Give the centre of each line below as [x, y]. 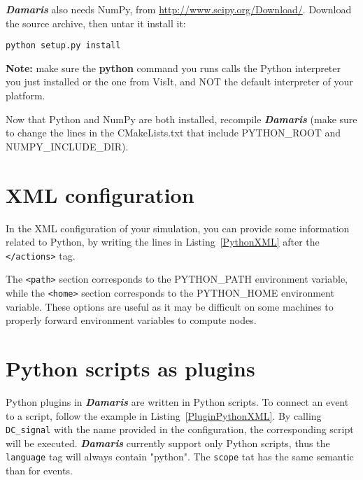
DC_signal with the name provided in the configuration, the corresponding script [180, 429]
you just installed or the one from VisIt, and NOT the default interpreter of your [179, 82]
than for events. [39, 471]
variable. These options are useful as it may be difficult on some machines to [170, 306]
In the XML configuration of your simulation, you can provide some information [178, 228]
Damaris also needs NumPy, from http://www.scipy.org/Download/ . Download [179, 9]
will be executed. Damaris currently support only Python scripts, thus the [168, 443]
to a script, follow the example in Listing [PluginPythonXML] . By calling [164, 415]
